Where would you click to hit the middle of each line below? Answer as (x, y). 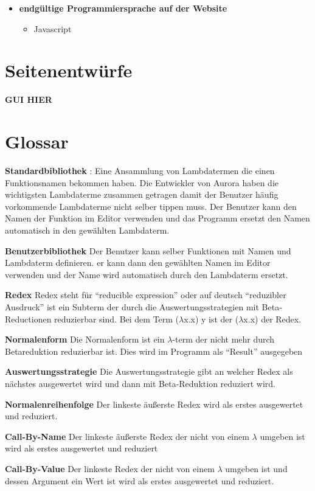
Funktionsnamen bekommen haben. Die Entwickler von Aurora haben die (142, 182)
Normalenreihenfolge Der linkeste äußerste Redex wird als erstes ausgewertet (154, 404)
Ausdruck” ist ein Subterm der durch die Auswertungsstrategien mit (132, 306)
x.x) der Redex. (272, 319)
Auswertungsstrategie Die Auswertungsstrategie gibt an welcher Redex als (149, 371)
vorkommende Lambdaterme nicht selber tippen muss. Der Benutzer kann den (151, 206)
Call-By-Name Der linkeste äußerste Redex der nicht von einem (127, 436)
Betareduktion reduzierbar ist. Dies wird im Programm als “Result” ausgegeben (154, 351)
